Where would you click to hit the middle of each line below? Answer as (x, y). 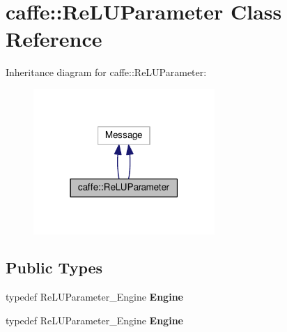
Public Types (54, 267)
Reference (54, 39)
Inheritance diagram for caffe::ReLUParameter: (106, 72)
